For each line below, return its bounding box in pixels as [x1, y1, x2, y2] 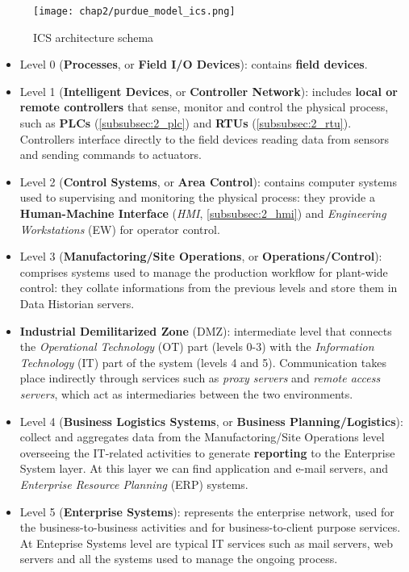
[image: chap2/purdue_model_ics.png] [33, 6, 236, 17]
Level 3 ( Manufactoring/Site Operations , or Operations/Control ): [19, 248, 382, 265]
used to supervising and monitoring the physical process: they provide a [19, 189, 375, 206]
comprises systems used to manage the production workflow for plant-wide [19, 263, 388, 280]
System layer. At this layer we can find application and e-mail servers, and [19, 460, 389, 477]
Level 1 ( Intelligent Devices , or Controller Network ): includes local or [19, 82, 398, 99]
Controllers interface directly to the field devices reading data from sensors [19, 130, 389, 147]
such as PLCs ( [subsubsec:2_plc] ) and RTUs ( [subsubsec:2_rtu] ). [19, 115, 352, 132]
